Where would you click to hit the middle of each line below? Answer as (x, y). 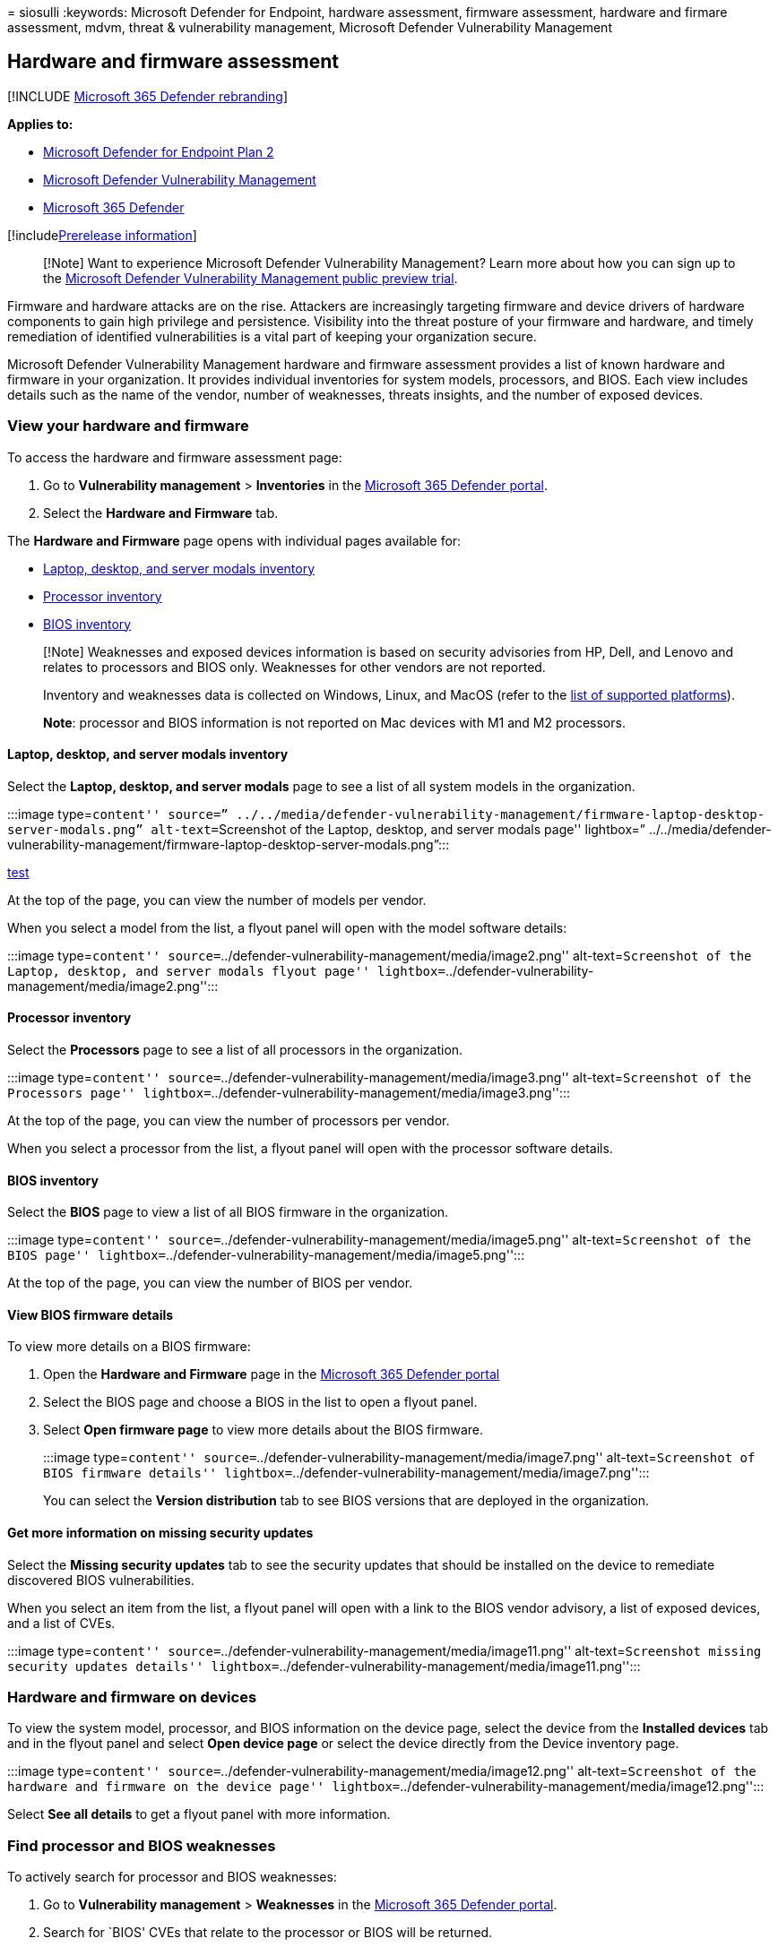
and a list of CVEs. (61, 1623)
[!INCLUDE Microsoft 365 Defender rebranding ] (148, 96)
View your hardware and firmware (128, 426)
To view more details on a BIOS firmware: (129, 1347)
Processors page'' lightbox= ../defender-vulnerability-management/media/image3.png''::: (289, 1093)
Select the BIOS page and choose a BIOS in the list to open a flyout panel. (260, 1402)
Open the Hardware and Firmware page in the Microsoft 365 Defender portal (272, 1374)
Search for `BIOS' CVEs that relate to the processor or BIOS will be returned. (268, 1933)
